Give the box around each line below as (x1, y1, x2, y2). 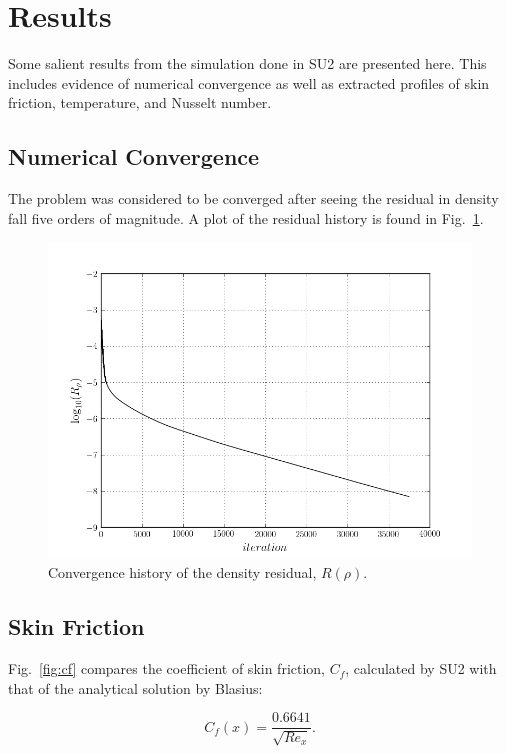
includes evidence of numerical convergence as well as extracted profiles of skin (8, 72, 490, 93)
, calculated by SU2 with (345, 658, 497, 679)
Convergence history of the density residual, (48, 562, 317, 583)
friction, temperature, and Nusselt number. (8, 92, 272, 113)
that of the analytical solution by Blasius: (8, 677, 263, 698)
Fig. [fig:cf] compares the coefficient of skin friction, (8, 658, 326, 679)
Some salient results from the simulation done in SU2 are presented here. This (8, 53, 487, 74)
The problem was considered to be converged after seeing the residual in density (8, 188, 499, 209)
